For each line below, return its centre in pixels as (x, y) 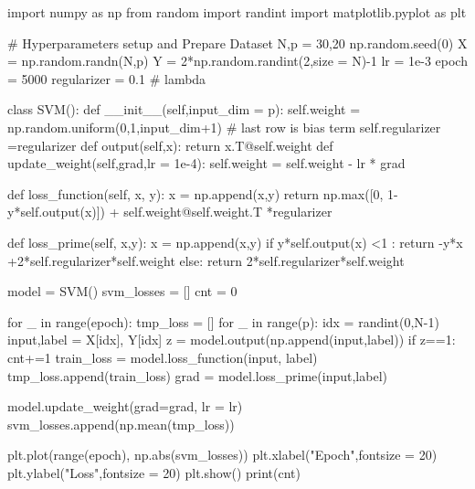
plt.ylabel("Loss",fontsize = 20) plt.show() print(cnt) (154, 472)
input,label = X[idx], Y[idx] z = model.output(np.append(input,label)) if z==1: (232, 340)
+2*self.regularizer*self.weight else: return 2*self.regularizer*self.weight (206, 260)
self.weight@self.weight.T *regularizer (228, 212)
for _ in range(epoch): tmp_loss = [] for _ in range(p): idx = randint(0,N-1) (223, 321)
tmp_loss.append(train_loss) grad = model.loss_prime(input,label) (197, 375)
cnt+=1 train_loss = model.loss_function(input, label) (163, 357)
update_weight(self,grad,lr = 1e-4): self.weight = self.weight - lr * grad (206, 163)
